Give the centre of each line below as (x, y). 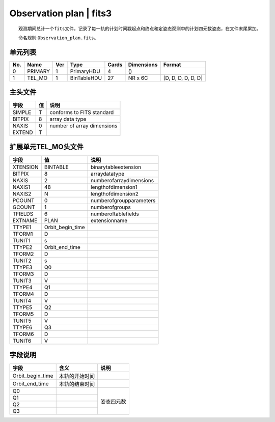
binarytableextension (116, 167)
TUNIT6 (22, 341)
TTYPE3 (22, 267)
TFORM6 (23, 334)
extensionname (109, 220)
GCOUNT (24, 207)
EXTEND (23, 132)
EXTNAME (25, 220)
